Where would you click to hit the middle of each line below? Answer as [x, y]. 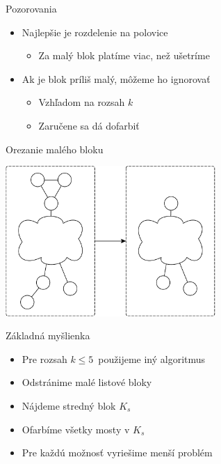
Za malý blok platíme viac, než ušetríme [124, 55]
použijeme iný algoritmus [152, 358]
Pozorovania [31, 8]
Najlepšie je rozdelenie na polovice [95, 32]
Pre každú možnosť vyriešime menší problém [117, 453]
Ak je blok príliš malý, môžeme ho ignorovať [116, 78]
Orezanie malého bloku [55, 149]
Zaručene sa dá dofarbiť [89, 125]
